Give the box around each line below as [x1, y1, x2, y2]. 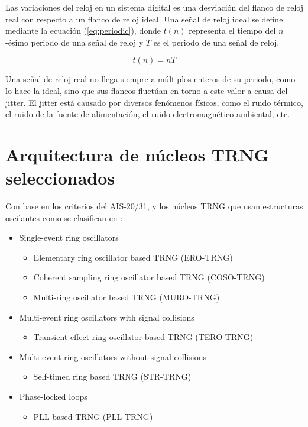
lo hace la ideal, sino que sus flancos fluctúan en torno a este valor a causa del [5, 84, 288, 96]
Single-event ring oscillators [19, 231, 119, 244]
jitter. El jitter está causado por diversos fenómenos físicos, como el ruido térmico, [5, 96, 303, 108]
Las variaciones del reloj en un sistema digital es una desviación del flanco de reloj [5, 1, 303, 13]
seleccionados [5, 166, 115, 190]
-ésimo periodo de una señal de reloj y [5, 35, 144, 48]
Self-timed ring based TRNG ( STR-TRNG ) [33, 370, 192, 383]
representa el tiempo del [189, 24, 276, 37]
